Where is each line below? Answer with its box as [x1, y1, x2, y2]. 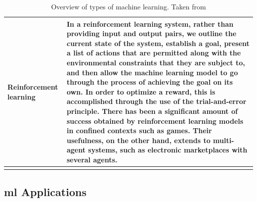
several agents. [66, 154, 118, 164]
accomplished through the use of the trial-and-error [66, 96, 247, 106]
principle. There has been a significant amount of [66, 105, 238, 116]
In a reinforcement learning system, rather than [66, 18, 234, 29]
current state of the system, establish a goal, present [66, 38, 250, 48]
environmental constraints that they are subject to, [66, 57, 245, 67]
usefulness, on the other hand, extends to [66, 135, 211, 145]
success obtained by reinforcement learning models [66, 115, 244, 126]
